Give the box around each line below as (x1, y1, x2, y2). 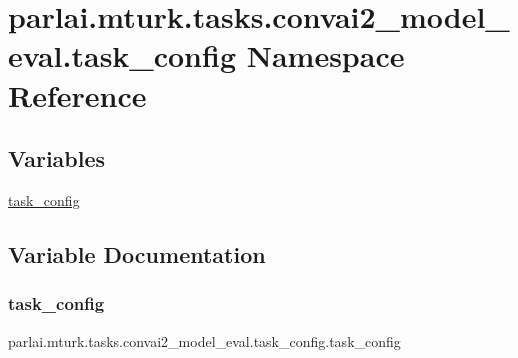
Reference (8, 74, 147, 115)
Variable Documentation (8, 238, 266, 269)
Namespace (246, 35, 405, 76)
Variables (8, 143, 106, 174)
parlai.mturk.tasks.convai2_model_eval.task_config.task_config (8, 330, 401, 351)
